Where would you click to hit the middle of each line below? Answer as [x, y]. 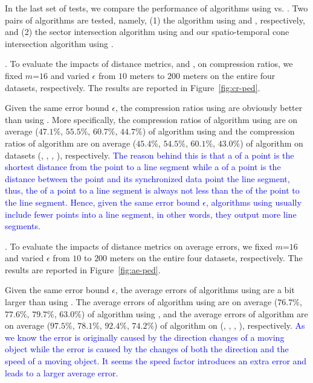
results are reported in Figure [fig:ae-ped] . [83, 269]
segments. [23, 226]
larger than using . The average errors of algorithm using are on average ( [141, 302]
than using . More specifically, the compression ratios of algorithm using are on [151, 119]
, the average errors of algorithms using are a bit [205, 290]
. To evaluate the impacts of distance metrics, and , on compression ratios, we [149, 64]
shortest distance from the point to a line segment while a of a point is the [143, 167]
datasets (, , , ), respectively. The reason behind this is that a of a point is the [150, 155]
